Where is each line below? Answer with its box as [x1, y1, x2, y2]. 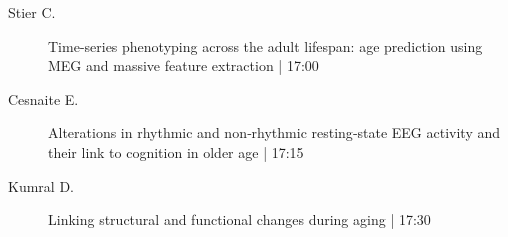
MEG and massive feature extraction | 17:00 [48, 55, 319, 76]
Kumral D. [8, 175, 74, 196]
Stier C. [8, 2, 56, 22]
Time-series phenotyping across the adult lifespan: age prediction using [48, 35, 483, 56]
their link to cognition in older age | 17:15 [48, 141, 304, 162]
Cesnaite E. [8, 88, 79, 109]
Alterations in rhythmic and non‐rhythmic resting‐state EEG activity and [48, 122, 501, 143]
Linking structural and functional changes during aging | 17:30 [48, 209, 431, 230]
